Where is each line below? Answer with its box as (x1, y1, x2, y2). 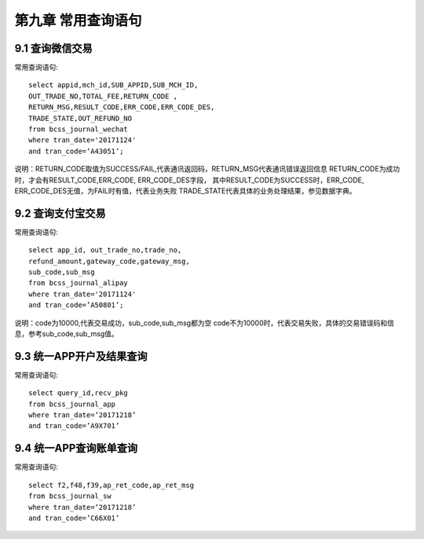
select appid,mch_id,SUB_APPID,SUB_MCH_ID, (28, 81, 199, 90)
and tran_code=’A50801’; (28, 301, 124, 310)
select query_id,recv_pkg (28, 389, 129, 398)
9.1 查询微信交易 (14, 42, 93, 55)
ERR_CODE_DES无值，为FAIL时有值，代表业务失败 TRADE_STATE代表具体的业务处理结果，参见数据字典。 (14, 185, 356, 196)
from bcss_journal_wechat (28, 125, 129, 134)
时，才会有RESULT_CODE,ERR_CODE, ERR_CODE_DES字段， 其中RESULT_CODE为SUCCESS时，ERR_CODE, (14, 175, 364, 185)
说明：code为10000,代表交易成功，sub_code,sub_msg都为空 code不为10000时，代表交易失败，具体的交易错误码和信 (14, 318, 395, 328)
